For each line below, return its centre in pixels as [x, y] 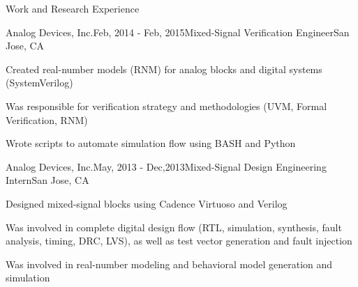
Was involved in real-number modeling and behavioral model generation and [169, 264]
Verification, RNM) [47, 119]
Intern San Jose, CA [47, 180]
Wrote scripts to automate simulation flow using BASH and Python [151, 143]
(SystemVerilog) [39, 83]
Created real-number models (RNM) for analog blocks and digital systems [164, 69]
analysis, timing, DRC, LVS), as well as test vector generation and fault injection [179, 241]
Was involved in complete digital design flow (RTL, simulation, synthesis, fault [174, 227]
